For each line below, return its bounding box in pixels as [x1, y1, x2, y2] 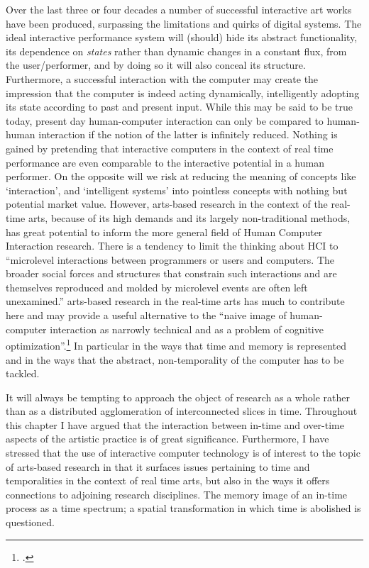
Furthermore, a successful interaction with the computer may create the [6, 71, 319, 86]
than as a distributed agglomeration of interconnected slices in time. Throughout [6, 403, 358, 418]
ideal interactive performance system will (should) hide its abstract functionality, [6, 30, 358, 45]
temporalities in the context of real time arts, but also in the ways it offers [6, 473, 330, 488]
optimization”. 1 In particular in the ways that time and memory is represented [6, 336, 346, 352]
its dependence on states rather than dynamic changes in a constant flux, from [6, 43, 347, 58]
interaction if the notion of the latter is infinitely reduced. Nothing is [38, 127, 338, 142]
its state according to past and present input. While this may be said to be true [6, 99, 353, 114]
